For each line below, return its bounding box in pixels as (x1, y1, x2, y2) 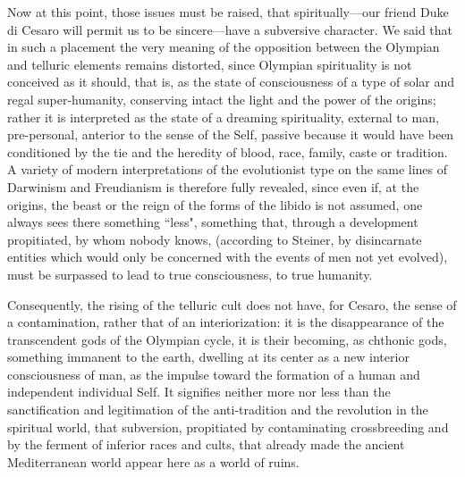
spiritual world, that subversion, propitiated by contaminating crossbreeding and (7, 417, 449, 436)
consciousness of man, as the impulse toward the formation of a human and (7, 364, 420, 383)
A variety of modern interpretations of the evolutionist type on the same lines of (7, 160, 448, 179)
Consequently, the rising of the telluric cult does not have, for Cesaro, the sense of (7, 295, 457, 314)
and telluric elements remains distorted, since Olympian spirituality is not (7, 54, 412, 73)
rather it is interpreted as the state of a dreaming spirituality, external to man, (7, 107, 439, 126)
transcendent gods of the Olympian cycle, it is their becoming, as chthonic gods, (7, 330, 447, 348)
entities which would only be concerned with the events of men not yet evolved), (7, 247, 448, 266)
